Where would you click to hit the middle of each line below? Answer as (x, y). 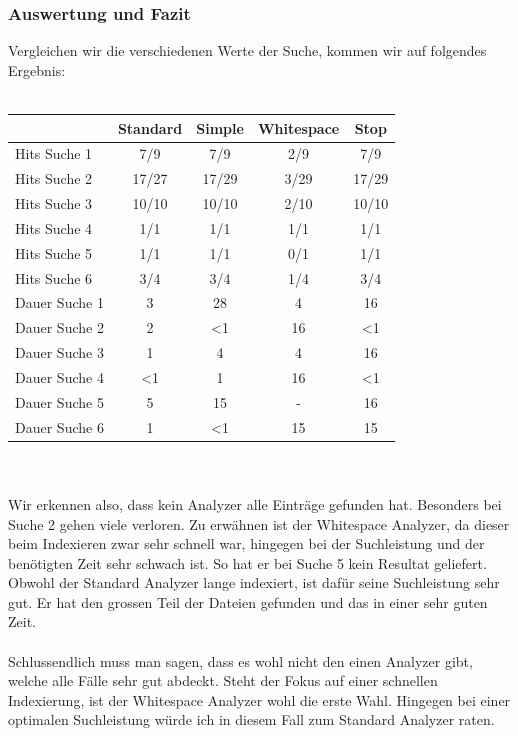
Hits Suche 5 (54, 252)
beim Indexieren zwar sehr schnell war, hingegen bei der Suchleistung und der (246, 543)
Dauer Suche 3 (59, 352)
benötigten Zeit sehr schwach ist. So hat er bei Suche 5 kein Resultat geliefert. (247, 562)
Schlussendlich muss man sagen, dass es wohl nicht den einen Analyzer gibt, (240, 660)
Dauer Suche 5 (59, 401)
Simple (220, 127)
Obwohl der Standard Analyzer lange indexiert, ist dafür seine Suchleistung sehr (254, 582)
